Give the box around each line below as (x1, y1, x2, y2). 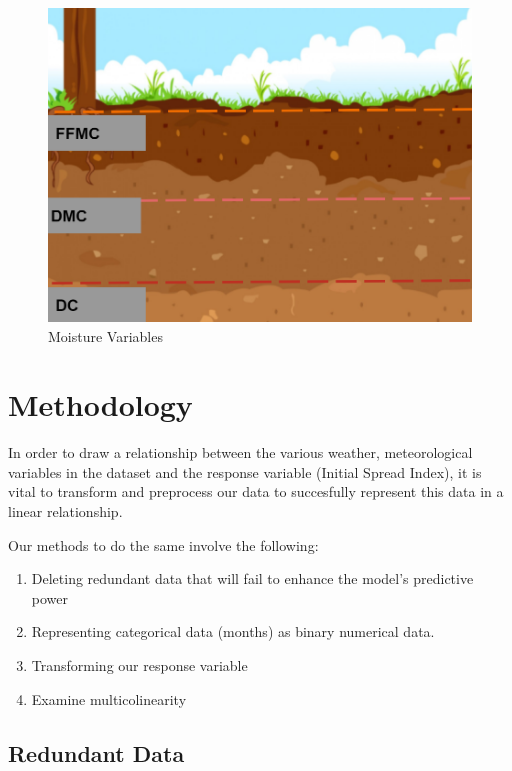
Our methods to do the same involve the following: (8, 534, 319, 555)
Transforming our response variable (31, 655, 248, 676)
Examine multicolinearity (31, 688, 187, 709)
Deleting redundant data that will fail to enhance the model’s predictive (31, 568, 474, 589)
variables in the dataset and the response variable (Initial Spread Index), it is (8, 461, 482, 482)
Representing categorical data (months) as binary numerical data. (31, 621, 435, 642)
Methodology (8, 384, 193, 425)
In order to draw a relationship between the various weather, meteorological (8, 442, 473, 463)
